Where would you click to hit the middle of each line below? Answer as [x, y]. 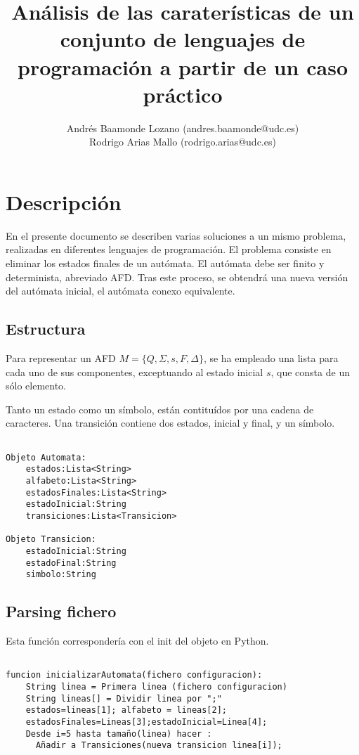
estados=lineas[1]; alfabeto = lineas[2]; [126, 710]
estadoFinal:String [71, 563]
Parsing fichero [61, 611]
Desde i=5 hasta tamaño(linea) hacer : [119, 734]
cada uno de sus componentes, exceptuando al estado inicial [135, 372]
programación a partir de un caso [182, 66]
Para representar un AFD [61, 357]
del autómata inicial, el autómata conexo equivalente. [120, 291]
